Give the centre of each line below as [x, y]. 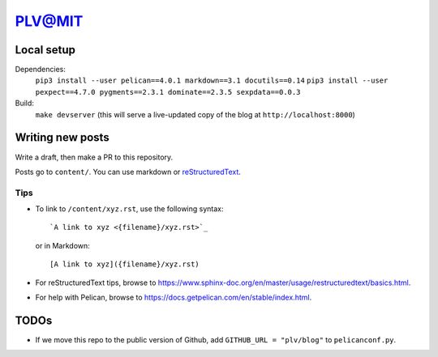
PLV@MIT [49, 21]
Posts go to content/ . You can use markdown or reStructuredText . [128, 172]
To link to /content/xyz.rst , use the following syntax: [129, 209]
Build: [24, 103]
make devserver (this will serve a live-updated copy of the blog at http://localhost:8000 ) [195, 114]
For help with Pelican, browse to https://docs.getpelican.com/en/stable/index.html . [174, 297]
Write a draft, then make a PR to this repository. [94, 157]
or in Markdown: [63, 245]
